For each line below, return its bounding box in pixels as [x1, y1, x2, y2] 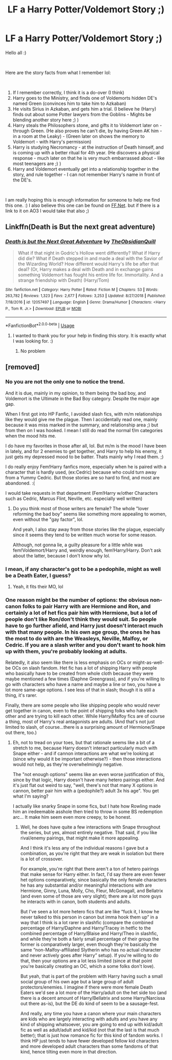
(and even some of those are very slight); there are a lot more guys [20, 893, 162, 900]
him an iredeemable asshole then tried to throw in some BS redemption [12, 809, 163, 815]
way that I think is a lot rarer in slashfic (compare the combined [20, 920, 154, 926]
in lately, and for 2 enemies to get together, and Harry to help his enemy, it [5, 448, 162, 454]
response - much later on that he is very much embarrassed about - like [12, 155, 165, 161]
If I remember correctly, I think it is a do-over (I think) [12, 89, 124, 96]
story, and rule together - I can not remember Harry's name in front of [12, 171, 160, 177]
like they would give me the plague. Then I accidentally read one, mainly [5, 416, 158, 422]
